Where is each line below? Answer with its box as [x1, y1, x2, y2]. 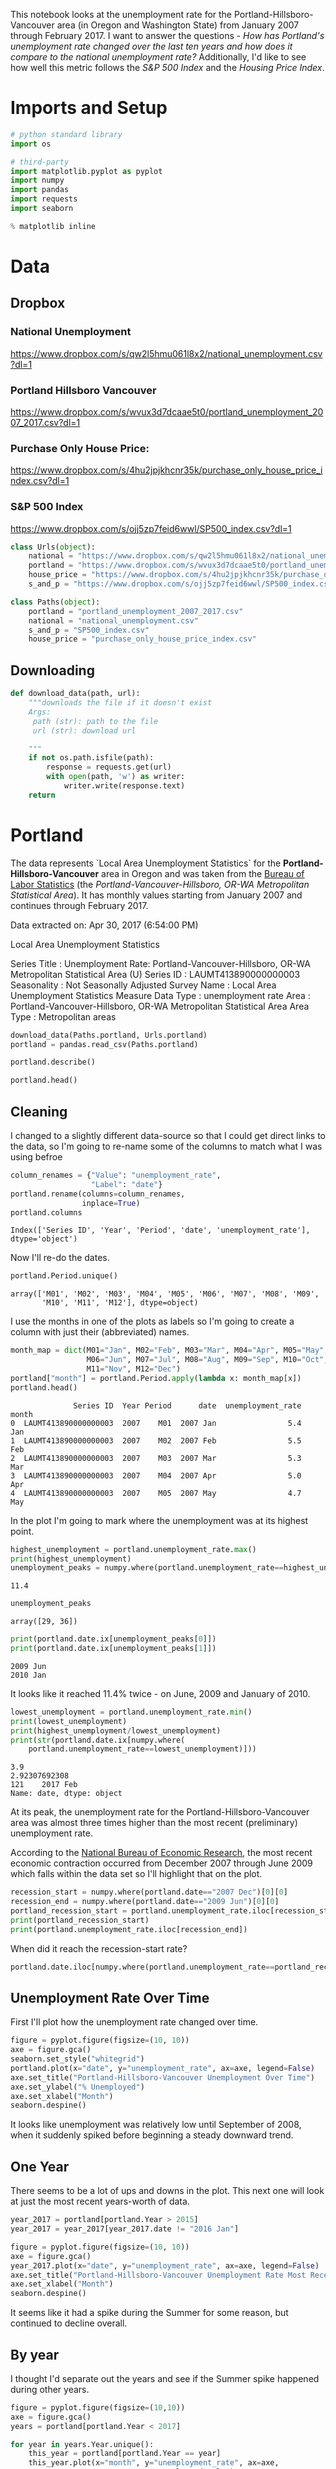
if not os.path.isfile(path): [28, 753, 155, 763]
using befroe [10, 1151, 63, 1163]
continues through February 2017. [10, 899, 149, 911]
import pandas [10, 185, 70, 195]
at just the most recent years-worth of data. [10, 2195, 190, 2208]
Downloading [10, 662, 95, 679]
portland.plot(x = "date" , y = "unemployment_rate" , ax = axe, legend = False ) [10, 2063, 315, 2073]
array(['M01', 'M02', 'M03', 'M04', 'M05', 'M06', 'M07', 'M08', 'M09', [10, 1289, 320, 1299]
